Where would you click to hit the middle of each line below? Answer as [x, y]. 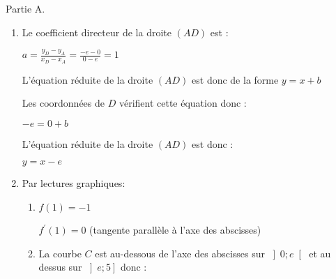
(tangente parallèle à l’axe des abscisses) [175, 230]
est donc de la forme [235, 79]
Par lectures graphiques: [74, 183]
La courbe [60, 253]
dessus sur [60, 267]
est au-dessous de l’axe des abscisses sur [180, 253]
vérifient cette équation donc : [183, 103]
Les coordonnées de [63, 103]
